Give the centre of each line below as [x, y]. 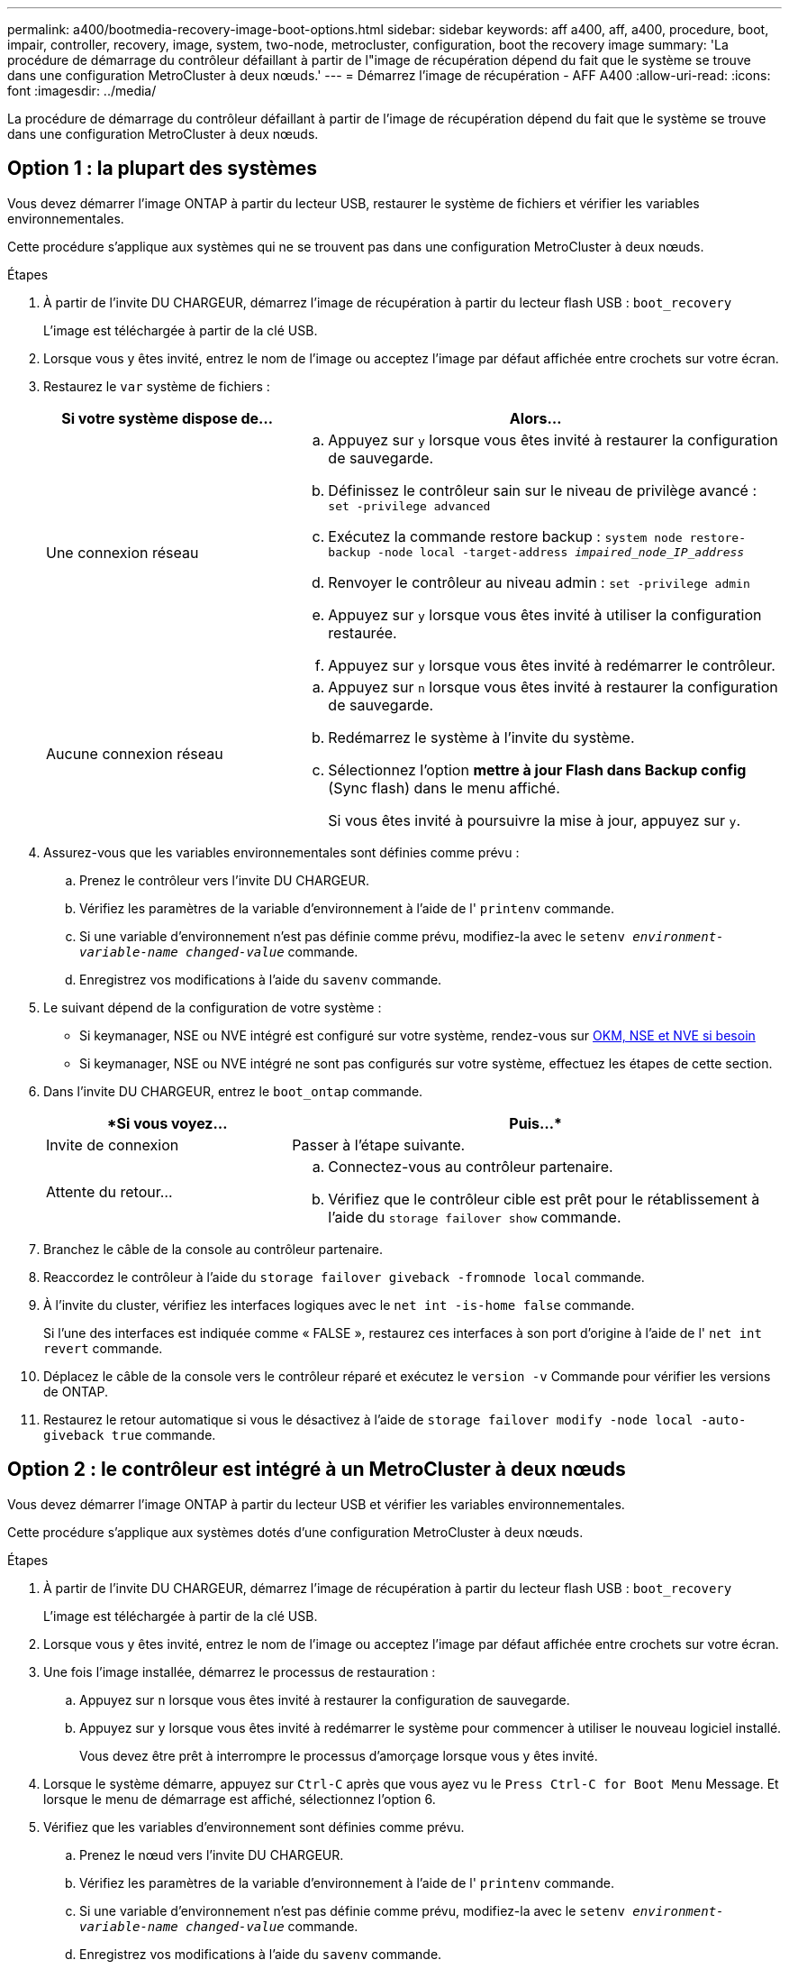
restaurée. [363, 632]
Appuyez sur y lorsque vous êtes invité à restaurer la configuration [553, 440]
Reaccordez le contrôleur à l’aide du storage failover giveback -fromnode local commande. [344, 1277]
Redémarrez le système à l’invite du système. [481, 737]
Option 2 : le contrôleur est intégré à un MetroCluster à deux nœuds [317, 1470]
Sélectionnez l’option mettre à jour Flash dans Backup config [537, 769]
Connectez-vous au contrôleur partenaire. [471, 1166]
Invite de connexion [113, 1145]
